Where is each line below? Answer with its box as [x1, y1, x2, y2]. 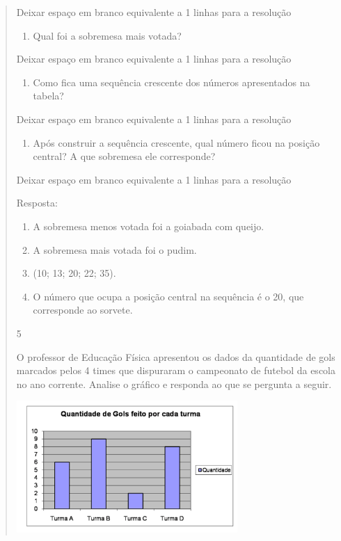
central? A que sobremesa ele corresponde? [33, 149, 216, 163]
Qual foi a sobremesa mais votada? [33, 28, 182, 42]
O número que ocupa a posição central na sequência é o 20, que [33, 289, 304, 303]
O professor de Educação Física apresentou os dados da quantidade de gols [16, 349, 335, 364]
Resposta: [16, 195, 58, 210]
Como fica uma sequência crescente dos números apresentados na [33, 74, 310, 89]
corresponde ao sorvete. [33, 302, 133, 317]
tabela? [33, 88, 64, 103]
